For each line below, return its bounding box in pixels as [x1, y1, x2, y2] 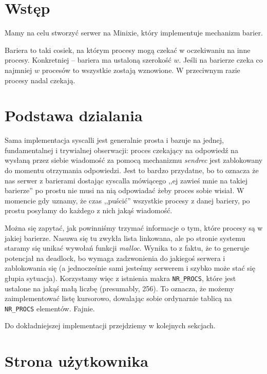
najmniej [5, 64, 32, 75]
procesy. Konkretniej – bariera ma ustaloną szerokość [5, 54, 171, 65]
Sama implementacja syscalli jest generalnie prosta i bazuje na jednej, [5, 135, 224, 145]
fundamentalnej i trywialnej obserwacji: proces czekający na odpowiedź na [5, 144, 238, 155]
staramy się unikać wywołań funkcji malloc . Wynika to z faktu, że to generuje [5, 242, 250, 253]
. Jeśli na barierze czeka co [179, 54, 263, 65]
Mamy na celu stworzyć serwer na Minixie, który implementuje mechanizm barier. [5, 27, 263, 38]
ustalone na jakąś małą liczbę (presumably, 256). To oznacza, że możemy [5, 283, 234, 293]
